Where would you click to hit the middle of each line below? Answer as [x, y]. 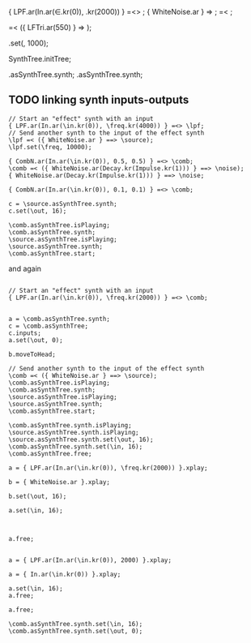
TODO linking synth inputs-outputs [99, 100]
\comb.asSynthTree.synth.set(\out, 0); [76, 631]
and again [25, 268]
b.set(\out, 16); [38, 496]
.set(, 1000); [28, 43]
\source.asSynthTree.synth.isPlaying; [74, 432]
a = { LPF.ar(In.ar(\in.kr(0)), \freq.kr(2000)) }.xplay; [108, 468]
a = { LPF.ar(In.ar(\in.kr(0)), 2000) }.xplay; [90, 560]
